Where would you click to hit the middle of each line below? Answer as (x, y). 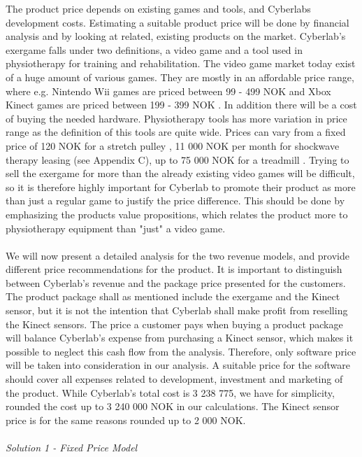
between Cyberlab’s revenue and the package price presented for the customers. (176, 282)
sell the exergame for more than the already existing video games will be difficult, (180, 173)
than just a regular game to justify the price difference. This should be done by (175, 201)
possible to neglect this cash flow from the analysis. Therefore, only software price (181, 351)
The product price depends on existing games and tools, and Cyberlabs (158, 8)
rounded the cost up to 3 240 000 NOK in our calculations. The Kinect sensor (173, 406)
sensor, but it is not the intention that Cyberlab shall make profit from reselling (177, 310)
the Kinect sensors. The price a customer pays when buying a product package (174, 324)
